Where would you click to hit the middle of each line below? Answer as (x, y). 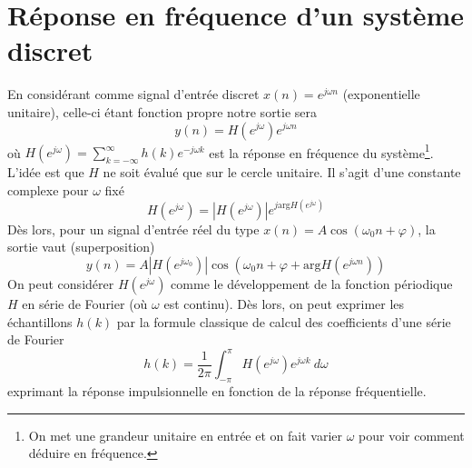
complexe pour (48, 189)
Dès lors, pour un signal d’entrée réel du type (133, 229)
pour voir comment (412, 435)
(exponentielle (381, 94)
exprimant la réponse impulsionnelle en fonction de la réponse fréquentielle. (217, 391)
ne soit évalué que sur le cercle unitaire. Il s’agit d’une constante (282, 172)
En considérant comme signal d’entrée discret (133, 94)
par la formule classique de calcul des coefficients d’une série (284, 321)
